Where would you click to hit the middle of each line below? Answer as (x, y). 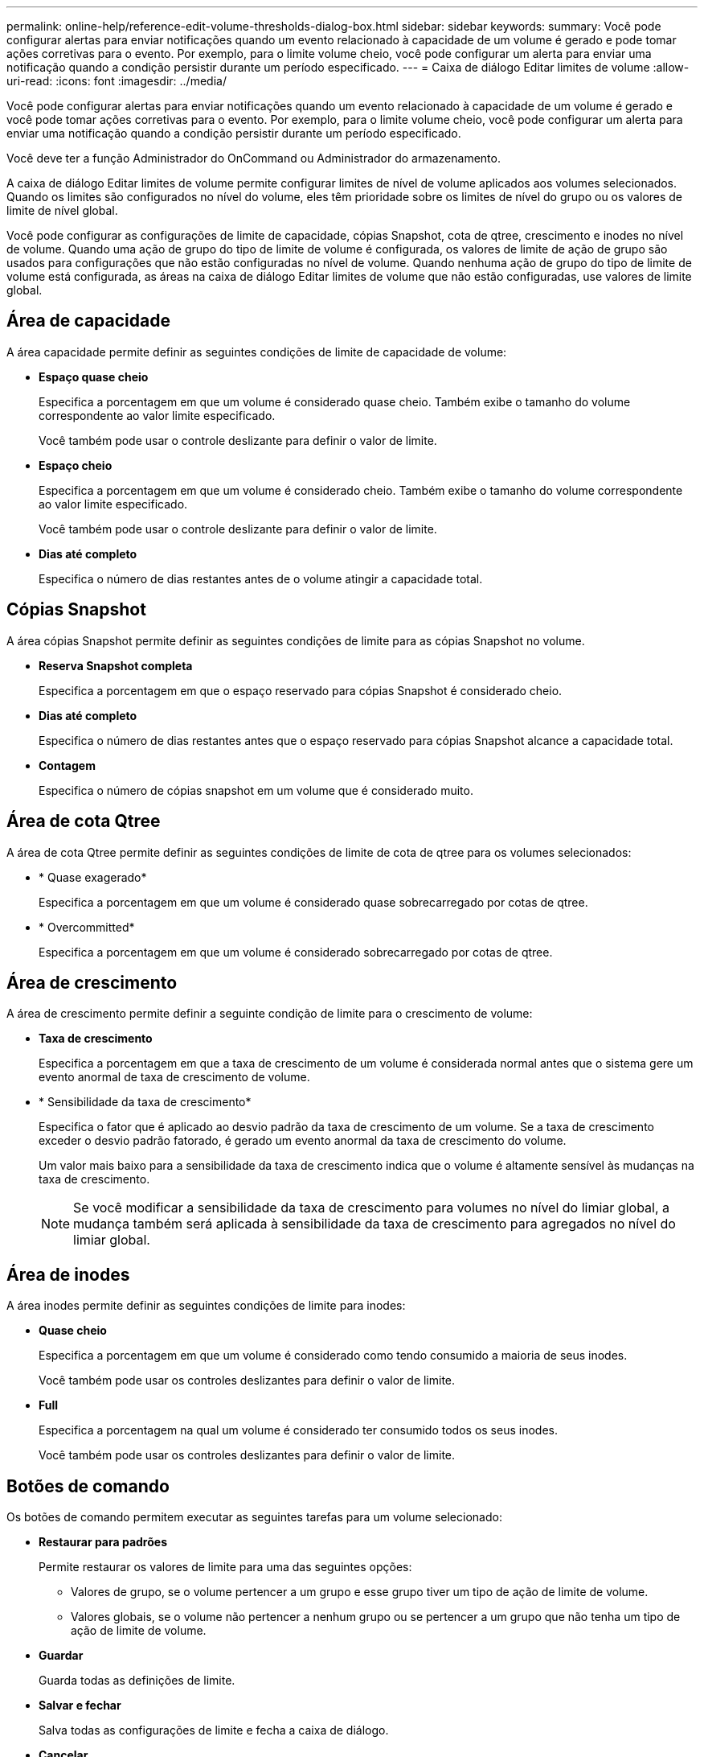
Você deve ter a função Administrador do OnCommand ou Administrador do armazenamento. (254, 158)
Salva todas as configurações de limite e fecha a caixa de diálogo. (214, 1730)
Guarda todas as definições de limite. (137, 1681)
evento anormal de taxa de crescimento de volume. (174, 1077)
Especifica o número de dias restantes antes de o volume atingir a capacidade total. (261, 578)
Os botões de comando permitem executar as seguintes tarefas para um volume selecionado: (254, 1517)
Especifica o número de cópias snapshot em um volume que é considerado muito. (256, 790)
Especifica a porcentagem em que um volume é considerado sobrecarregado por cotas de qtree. (296, 952)
